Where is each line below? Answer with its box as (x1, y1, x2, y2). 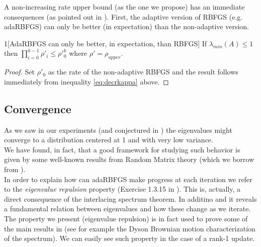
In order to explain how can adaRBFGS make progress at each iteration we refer (4, 174, 252, 184)
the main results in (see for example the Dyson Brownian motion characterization (4, 223, 255, 233)
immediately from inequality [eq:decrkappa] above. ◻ (4, 76, 169, 87)
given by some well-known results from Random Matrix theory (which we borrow (4, 154, 254, 164)
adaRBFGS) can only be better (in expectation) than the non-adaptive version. (4, 21, 249, 32)
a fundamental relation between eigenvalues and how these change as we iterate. (4, 203, 251, 214)
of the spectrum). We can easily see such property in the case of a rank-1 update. (4, 233, 255, 243)
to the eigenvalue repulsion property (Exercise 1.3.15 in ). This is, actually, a (4, 184, 241, 194)
